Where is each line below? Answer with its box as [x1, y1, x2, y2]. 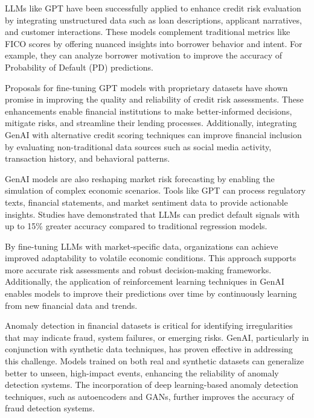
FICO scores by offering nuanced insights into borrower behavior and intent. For [5, 37, 303, 49]
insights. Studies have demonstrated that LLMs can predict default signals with [5, 207, 300, 220]
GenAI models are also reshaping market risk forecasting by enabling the [5, 172, 275, 185]
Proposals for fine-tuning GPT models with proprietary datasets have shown [5, 81, 288, 93]
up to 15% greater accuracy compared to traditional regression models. [5, 220, 268, 232]
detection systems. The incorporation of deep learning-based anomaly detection [5, 378, 298, 391]
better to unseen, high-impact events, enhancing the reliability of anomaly [5, 366, 279, 379]
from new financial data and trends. [5, 299, 138, 311]
